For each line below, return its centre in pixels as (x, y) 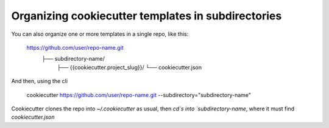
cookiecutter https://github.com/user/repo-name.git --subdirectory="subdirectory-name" (139, 95)
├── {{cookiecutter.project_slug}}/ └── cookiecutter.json (129, 67)
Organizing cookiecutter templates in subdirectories (147, 16)
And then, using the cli (40, 81)
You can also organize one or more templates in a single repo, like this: (100, 34)
